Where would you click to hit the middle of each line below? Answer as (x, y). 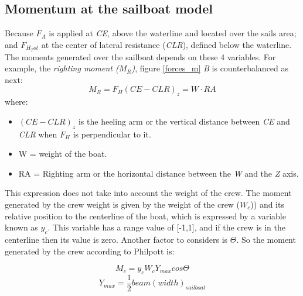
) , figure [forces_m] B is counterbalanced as (210, 68)
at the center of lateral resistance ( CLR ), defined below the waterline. (166, 44)
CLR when (38, 134)
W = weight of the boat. (63, 154)
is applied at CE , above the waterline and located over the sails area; (173, 33)
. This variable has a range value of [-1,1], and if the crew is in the (166, 227)
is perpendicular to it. (112, 134)
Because (19, 33)
